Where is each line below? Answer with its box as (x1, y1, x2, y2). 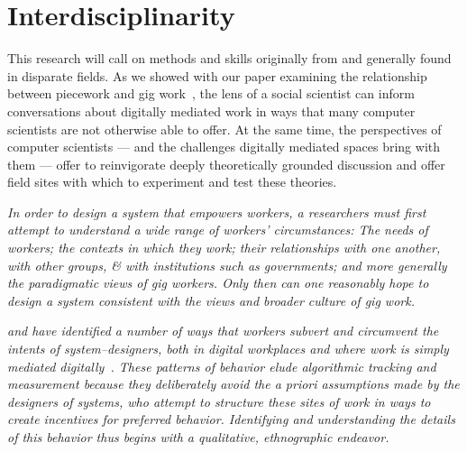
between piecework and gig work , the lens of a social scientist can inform (7, 84, 415, 103)
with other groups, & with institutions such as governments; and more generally (7, 255, 447, 274)
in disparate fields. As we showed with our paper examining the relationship (7, 66, 427, 85)
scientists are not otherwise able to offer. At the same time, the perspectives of (7, 119, 442, 138)
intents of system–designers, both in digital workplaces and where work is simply (7, 339, 449, 358)
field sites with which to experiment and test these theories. (7, 172, 337, 191)
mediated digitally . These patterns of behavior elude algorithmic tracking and (7, 356, 436, 375)
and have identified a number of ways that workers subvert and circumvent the (7, 321, 439, 340)
